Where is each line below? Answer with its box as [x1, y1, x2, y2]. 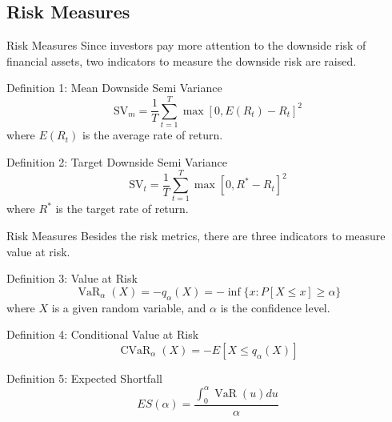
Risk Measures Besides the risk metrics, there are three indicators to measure [6, 227, 386, 244]
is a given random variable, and [51, 299, 206, 315]
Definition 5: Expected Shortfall [6, 369, 162, 386]
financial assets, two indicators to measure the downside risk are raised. [6, 52, 357, 69]
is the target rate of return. [55, 200, 189, 217]
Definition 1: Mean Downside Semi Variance [6, 79, 222, 96]
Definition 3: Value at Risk [6, 270, 138, 287]
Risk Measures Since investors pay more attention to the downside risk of [6, 37, 366, 54]
